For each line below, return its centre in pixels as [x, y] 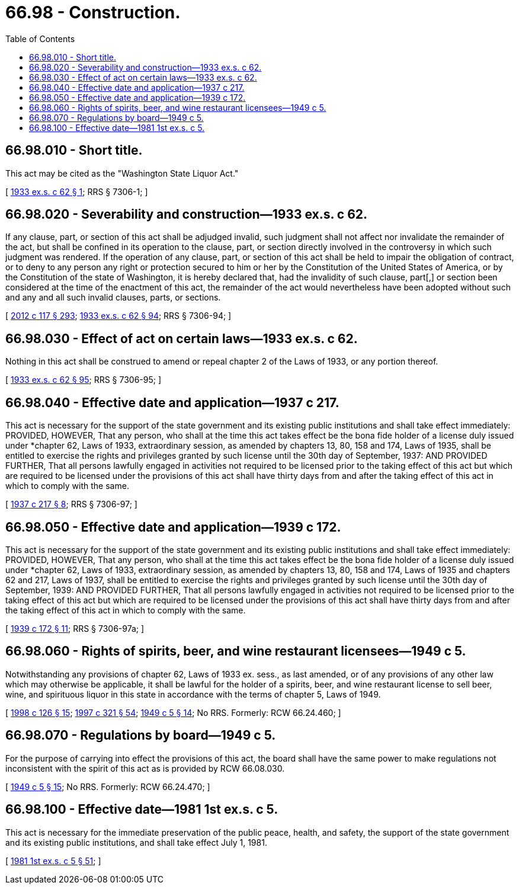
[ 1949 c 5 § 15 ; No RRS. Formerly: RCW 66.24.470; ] [108, 786]
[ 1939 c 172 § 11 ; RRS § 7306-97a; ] [75, 628]
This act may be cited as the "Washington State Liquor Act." [122, 173]
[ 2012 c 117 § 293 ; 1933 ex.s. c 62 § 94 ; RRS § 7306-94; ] [118, 316]
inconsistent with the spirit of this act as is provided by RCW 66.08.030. [145, 768]
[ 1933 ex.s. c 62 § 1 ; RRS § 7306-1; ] [77, 191]
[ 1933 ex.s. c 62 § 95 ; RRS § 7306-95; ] [84, 380]
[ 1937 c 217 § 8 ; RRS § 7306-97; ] [71, 504]
